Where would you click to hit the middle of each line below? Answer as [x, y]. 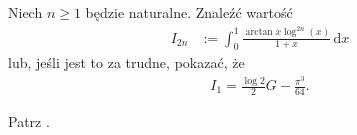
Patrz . [29, 120]
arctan [259, 32]
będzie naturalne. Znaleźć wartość [189, 12]
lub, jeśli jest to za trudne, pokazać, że [126, 62]
